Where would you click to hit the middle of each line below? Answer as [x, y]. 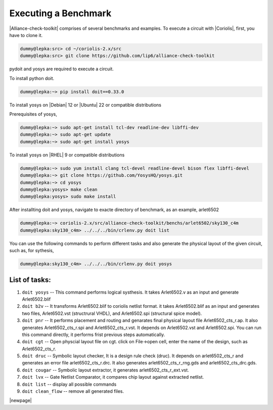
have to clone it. [26, 35]
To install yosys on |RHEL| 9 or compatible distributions [67, 155]
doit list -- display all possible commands [69, 384]
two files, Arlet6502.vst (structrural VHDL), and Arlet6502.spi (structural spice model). [112, 313]
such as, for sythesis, [32, 251]
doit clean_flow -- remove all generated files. [73, 391]
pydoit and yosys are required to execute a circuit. [61, 69]
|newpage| [21, 400]
